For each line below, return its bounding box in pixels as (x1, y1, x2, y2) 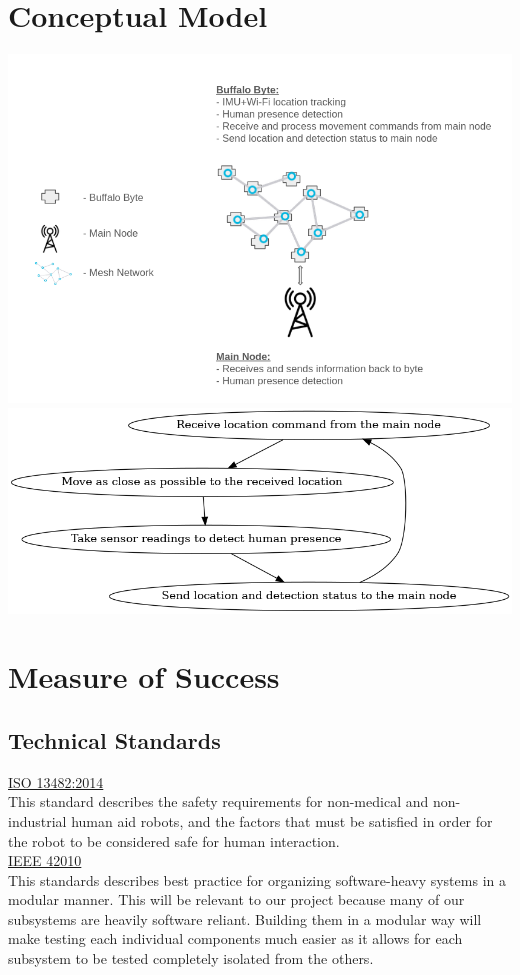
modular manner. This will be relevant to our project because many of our (8, 889, 465, 910)
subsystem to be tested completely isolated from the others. (8, 948, 374, 969)
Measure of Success (8, 656, 280, 697)
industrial (8, 810, 67, 831)
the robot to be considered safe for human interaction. (8, 830, 340, 851)
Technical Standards (8, 724, 221, 755)
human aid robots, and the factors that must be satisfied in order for (71, 810, 493, 831)
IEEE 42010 (8, 850, 82, 871)
